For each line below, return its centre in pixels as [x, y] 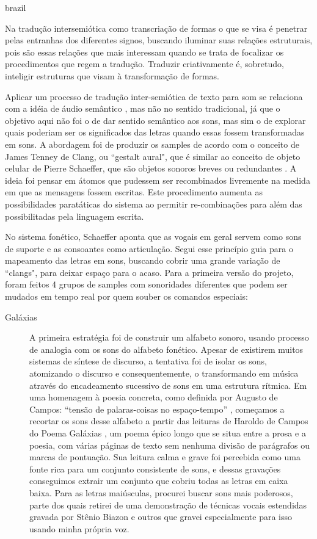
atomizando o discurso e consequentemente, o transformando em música [164, 373]
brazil [16, 7]
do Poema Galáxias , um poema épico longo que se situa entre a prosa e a [168, 433]
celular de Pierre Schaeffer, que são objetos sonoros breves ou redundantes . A [151, 168]
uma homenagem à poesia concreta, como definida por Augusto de [154, 397]
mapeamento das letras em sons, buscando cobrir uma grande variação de [143, 260]
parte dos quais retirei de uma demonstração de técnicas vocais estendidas [168, 505]
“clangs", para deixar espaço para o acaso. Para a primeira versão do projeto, [149, 272]
